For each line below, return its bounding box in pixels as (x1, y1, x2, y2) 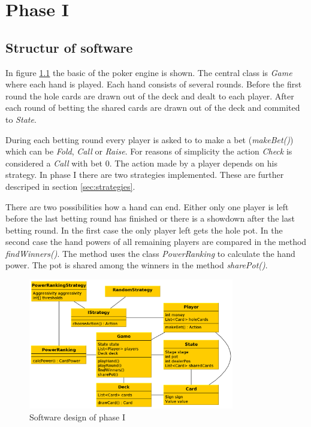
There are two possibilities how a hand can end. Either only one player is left (5, 200, 289, 213)
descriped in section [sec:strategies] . (5, 180, 135, 192)
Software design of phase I (29, 410, 126, 423)
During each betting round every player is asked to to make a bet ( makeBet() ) (5, 133, 294, 146)
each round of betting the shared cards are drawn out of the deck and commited (5, 101, 300, 114)
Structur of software (5, 38, 133, 56)
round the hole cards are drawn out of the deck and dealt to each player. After (5, 89, 294, 102)
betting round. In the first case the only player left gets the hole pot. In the (5, 223, 283, 236)
